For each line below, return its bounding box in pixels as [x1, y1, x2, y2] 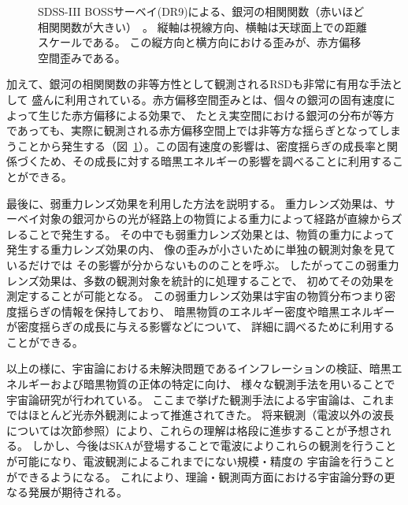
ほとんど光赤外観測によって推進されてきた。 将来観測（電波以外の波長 [28, 407, 395, 423]
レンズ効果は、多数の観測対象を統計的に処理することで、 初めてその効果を [6, 272, 395, 288]
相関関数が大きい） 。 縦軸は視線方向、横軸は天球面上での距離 [38, 18, 367, 35]
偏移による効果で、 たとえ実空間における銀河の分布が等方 [93, 106, 395, 123]
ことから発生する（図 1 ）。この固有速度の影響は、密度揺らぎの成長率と [17, 137, 387, 154]
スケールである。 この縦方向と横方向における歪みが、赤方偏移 [38, 34, 362, 50]
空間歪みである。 [38, 49, 126, 65]
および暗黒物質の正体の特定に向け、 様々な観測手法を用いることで [50, 376, 395, 392]
